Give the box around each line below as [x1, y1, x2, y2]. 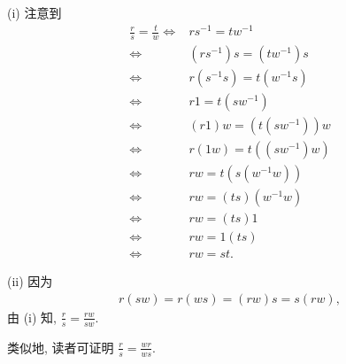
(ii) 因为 [7, 272, 53, 290]
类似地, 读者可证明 [7, 337, 114, 356]
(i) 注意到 [7, 4, 62, 21]
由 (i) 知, [7, 307, 57, 326]
